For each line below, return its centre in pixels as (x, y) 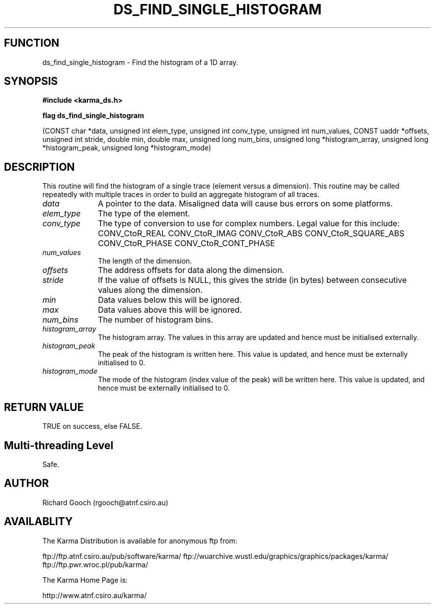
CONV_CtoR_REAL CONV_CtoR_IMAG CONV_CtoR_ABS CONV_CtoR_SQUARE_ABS (251, 234)
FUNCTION (32, 43)
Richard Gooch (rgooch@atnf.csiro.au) (105, 502)
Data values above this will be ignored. (170, 310)
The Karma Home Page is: (85, 580)
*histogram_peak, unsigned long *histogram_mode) (127, 148)
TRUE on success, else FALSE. (92, 426)
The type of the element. (144, 214)
